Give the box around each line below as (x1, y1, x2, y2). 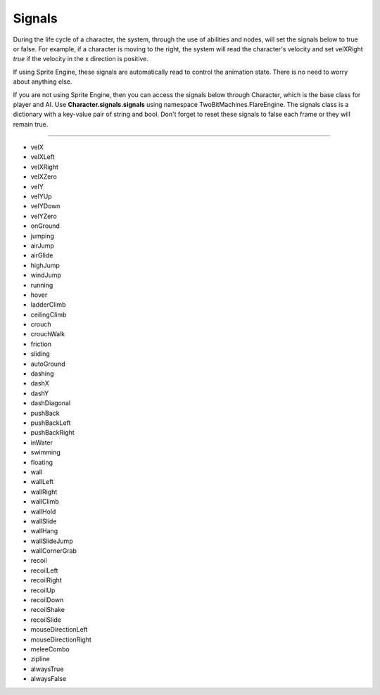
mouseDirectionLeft (30, 625, 88, 634)
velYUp (30, 192, 52, 200)
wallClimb (30, 497, 59, 506)
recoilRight (30, 576, 63, 585)
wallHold (30, 507, 56, 516)
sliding (30, 350, 50, 358)
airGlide (30, 251, 53, 260)
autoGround (30, 359, 65, 368)
